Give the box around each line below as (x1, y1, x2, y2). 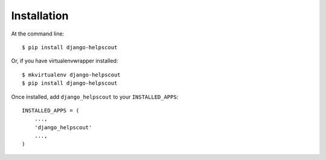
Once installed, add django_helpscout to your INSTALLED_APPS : (11, 93, 179, 100)
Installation (11, 9, 69, 22)
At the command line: (11, 30, 65, 37)
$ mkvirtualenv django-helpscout (22, 71, 121, 78)
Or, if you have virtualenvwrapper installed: (11, 57, 118, 64)
